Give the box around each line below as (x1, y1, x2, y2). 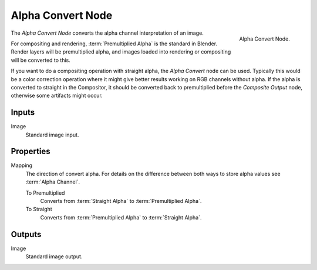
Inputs (11, 108, 35, 118)
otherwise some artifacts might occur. (11, 92, 103, 99)
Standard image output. (25, 253, 83, 260)
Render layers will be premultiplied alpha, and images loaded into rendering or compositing (11, 48, 231, 55)
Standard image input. (25, 131, 79, 138)
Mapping (11, 162, 32, 169)
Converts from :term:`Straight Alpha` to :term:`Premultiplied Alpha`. (40, 198, 202, 205)
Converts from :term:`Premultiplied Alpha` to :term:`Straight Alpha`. (40, 214, 202, 221)
